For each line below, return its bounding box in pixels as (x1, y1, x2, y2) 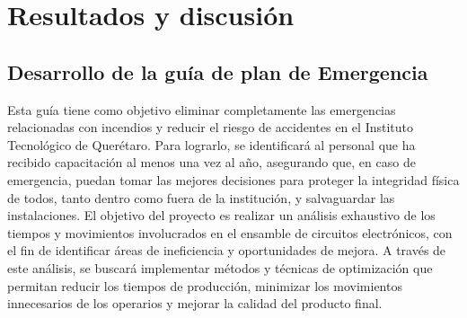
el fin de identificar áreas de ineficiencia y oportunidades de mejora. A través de (7, 241, 446, 260)
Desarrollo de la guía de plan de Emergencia (7, 57, 428, 85)
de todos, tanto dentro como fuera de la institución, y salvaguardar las (7, 188, 395, 207)
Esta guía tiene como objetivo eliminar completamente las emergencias (7, 100, 396, 119)
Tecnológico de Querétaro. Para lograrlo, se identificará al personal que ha (7, 135, 416, 154)
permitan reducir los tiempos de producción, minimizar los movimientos (7, 276, 402, 295)
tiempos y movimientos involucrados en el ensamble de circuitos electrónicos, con (7, 223, 453, 242)
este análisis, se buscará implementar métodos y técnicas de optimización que (7, 258, 433, 277)
